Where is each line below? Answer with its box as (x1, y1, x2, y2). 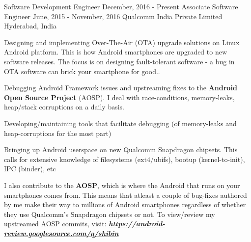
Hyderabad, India (4, 21, 57, 31)
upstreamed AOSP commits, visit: (4, 218, 107, 229)
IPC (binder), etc (4, 163, 56, 174)
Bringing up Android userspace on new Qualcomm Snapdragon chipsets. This (4, 144, 238, 155)
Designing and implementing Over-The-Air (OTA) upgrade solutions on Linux (4, 37, 240, 47)
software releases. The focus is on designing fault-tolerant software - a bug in (4, 56, 235, 66)
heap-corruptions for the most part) (4, 128, 112, 138)
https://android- (109, 218, 166, 229)
